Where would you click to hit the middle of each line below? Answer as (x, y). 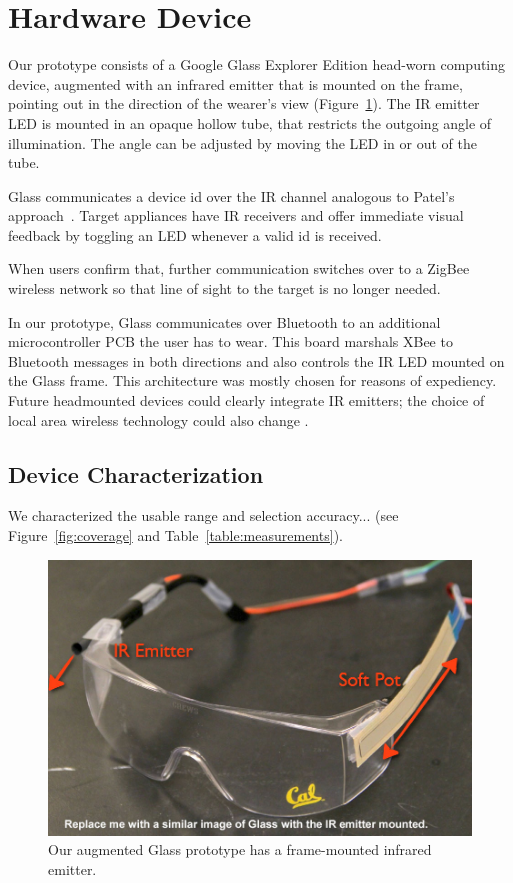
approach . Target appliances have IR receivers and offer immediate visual (236, 215)
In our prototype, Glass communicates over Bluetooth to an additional (224, 321)
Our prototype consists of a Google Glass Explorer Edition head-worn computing (257, 64)
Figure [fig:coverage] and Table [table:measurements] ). (175, 535)
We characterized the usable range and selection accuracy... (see (203, 515)
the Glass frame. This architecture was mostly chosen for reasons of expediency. (252, 380)
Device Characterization (136, 473)
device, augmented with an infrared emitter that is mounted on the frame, (235, 83)
